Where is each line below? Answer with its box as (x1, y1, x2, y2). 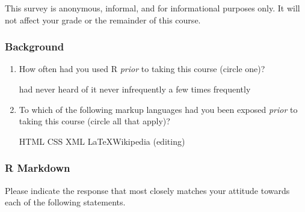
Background (5, 39, 64, 54)
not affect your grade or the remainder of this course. (5, 13, 201, 26)
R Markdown (5, 160, 70, 175)
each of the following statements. (5, 196, 126, 208)
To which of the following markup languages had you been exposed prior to (19, 103, 298, 115)
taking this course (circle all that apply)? (19, 115, 170, 127)
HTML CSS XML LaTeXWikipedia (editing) (19, 135, 185, 147)
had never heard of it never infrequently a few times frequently (19, 83, 251, 95)
